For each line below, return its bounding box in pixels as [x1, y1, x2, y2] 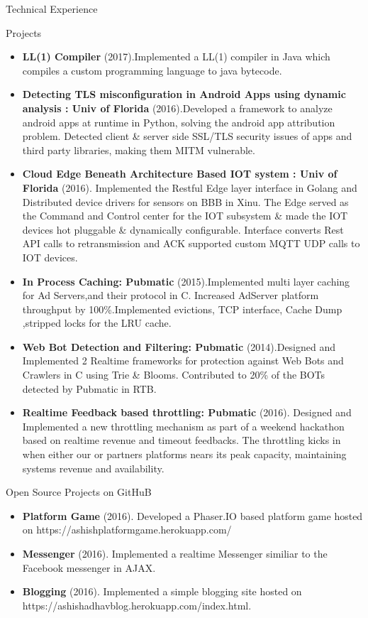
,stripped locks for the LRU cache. [22, 315, 172, 330]
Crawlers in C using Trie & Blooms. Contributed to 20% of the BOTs [22, 367, 325, 382]
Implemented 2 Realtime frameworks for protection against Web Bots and [22, 353, 344, 368]
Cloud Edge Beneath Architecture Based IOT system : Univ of [22, 166, 338, 181]
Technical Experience [6, 1, 98, 16]
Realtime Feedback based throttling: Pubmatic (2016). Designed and [22, 405, 352, 420]
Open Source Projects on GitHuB [6, 484, 152, 499]
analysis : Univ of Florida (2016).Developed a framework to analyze [22, 100, 333, 115]
